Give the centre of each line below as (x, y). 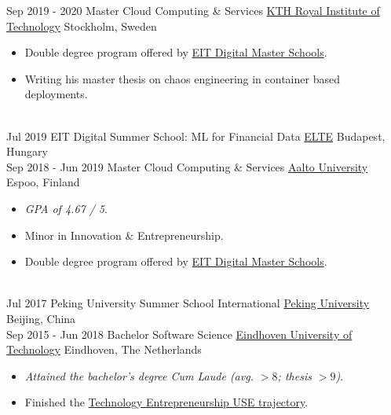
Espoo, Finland (43, 182)
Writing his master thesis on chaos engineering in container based (182, 78)
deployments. (56, 94)
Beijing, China (41, 318)
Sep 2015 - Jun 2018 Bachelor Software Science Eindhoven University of (179, 334)
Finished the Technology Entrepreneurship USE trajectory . (166, 402)
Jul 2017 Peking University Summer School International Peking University (188, 303)
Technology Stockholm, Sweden (82, 26)
